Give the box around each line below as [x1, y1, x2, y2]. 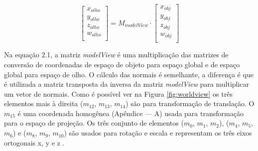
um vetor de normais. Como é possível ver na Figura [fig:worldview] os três [4, 88, 233, 99]
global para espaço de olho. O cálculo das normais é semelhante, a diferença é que [4, 69, 254, 79]
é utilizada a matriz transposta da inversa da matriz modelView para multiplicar [4, 79, 250, 89]
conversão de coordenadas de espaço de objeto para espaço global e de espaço [4, 59, 240, 69]
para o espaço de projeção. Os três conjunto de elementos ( [4, 118, 184, 128]
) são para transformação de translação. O [126, 98, 255, 109]
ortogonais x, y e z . [4, 137, 65, 148]
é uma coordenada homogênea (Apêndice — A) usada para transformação [17, 108, 244, 118]
